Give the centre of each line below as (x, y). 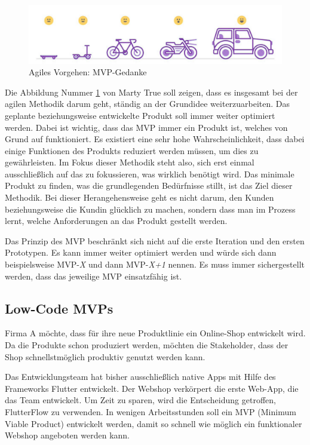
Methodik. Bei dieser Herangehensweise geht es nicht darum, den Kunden (139, 197)
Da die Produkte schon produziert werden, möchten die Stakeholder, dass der (147, 345)
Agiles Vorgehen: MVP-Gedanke (88, 72)
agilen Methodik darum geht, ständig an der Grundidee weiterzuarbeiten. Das (148, 104)
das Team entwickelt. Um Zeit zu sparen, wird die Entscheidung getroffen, (140, 400)
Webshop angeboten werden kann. (67, 435)
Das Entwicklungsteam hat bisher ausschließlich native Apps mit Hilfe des (140, 377)
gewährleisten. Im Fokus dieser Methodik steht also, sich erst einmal (130, 162)
